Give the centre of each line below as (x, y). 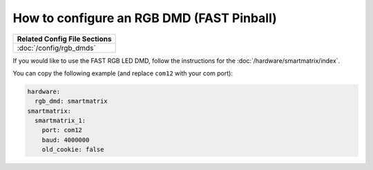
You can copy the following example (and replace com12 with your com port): (123, 73)
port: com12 (62, 130)
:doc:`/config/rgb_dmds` (56, 48)
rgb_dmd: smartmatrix (71, 101)
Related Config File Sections (64, 39)
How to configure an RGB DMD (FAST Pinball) (145, 18)
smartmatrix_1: (60, 121)
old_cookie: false (73, 150)
